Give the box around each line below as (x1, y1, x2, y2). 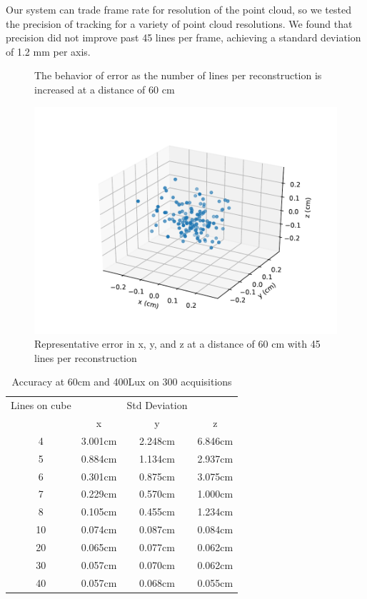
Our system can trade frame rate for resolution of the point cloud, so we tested (6, 2, 351, 16)
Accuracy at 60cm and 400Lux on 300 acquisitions (11, 374, 232, 389)
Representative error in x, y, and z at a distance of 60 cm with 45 (34, 336, 321, 351)
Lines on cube (11, 398, 71, 413)
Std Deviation (126, 398, 188, 413)
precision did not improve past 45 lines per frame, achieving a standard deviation (6, 30, 361, 45)
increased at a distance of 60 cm (34, 81, 175, 96)
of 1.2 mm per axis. (6, 44, 91, 59)
